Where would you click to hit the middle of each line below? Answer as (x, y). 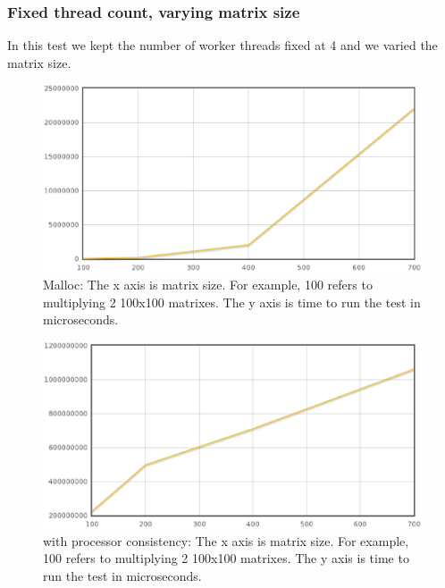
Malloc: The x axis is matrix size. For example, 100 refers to (208, 284)
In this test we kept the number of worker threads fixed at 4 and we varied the (222, 45)
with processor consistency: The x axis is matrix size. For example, (226, 540)
